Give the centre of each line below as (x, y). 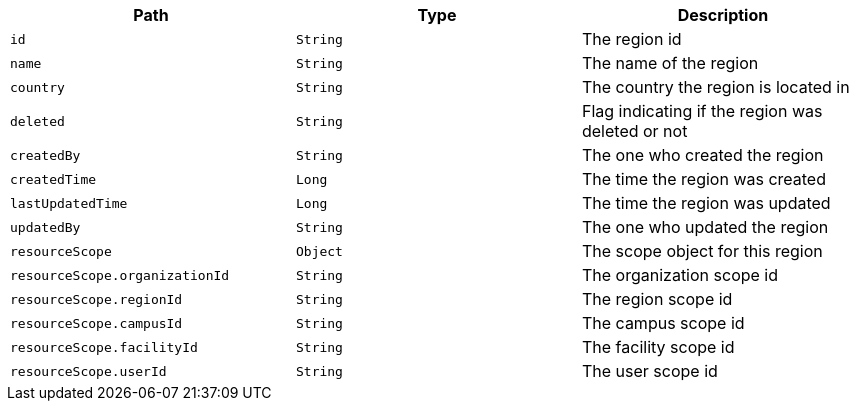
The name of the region (670, 63)
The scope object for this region (702, 251)
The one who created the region (702, 155)
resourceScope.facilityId (104, 347)
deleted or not (634, 131)
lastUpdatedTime (69, 203)
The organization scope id (680, 275)
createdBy (45, 155)
